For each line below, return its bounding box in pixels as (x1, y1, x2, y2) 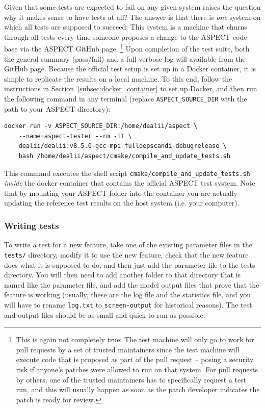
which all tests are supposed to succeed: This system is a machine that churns (4, 21, 247, 32)
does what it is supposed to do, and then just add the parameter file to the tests (4, 259, 255, 270)
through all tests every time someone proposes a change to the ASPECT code (4, 31, 247, 42)
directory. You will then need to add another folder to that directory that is (4, 269, 241, 280)
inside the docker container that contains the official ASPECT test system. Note (4, 177, 255, 188)
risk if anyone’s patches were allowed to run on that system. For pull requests (16, 364, 258, 374)
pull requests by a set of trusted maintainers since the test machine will (16, 344, 240, 354)
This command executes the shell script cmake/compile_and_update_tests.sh (4, 167, 250, 178)
